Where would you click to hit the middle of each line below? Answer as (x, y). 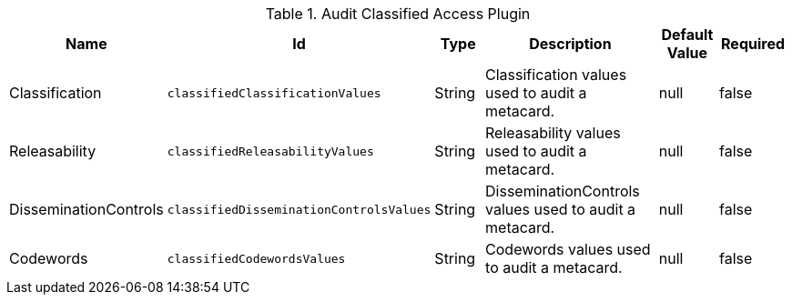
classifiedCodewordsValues (256, 258)
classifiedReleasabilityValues (270, 151)
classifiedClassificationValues (274, 93)
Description (570, 44)
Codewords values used (568, 249)
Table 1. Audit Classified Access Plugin (398, 14)
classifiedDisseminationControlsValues (299, 209)
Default (687, 35)
